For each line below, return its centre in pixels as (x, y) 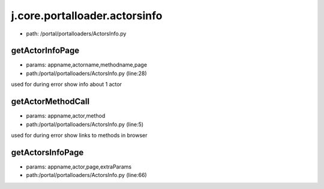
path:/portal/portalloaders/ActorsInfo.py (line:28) (86, 73)
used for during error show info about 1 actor (67, 85)
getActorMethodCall (50, 102)
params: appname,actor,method (66, 116)
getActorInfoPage (45, 51)
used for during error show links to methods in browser (79, 135)
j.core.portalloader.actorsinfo (87, 16)
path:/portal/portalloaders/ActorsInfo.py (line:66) (86, 175)
